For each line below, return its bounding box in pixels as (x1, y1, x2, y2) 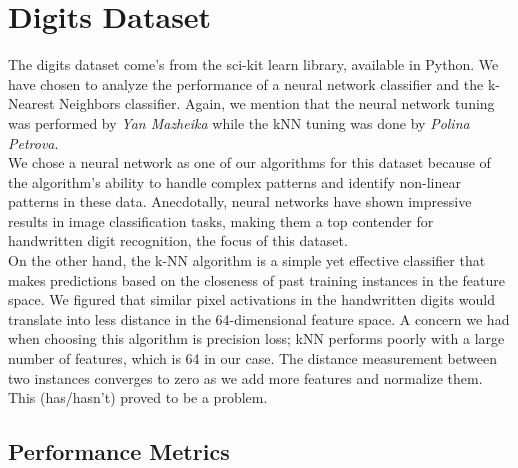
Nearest (8, 93, 55, 114)
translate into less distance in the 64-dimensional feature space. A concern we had (8, 308, 510, 329)
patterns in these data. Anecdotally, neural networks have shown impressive (8, 191, 472, 212)
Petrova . (8, 132, 59, 153)
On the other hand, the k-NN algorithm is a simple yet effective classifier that (8, 250, 486, 271)
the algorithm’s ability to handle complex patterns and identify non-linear (8, 171, 461, 192)
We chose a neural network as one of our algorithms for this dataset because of (8, 152, 491, 173)
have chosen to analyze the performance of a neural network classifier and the (8, 73, 484, 94)
